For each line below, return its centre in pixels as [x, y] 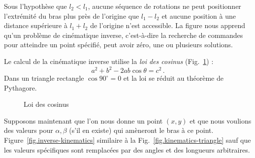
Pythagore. [20, 87]
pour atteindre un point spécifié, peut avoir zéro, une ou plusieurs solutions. [118, 45]
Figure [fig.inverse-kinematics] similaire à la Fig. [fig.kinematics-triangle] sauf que [127, 140]
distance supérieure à [36, 25]
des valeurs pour [29, 130]
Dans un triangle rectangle [44, 78]
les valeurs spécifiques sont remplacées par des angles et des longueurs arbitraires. [127, 149]
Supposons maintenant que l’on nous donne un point [83, 120]
